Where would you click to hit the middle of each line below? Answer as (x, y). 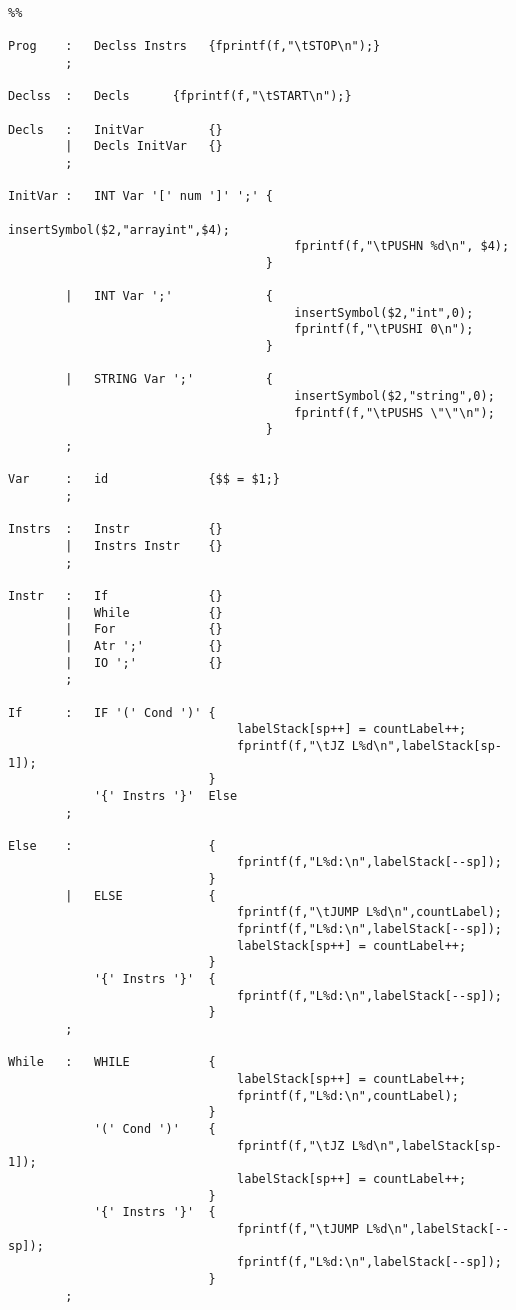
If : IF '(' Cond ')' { (112, 712)
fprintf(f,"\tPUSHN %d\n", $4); (402, 246)
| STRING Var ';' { (169, 379)
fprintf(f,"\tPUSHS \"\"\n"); (394, 412)
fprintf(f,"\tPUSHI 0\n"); (384, 329)
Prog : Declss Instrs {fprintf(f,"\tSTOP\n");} (194, 46)
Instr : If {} (115, 595)
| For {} (144, 629)
